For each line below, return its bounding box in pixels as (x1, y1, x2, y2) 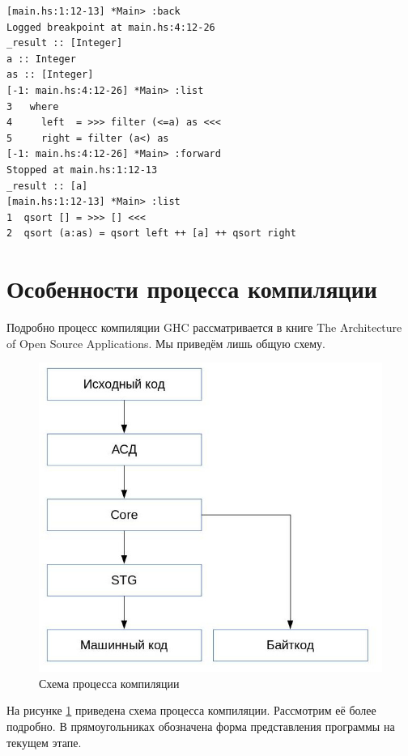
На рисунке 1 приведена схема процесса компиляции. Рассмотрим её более (6, 702, 376, 719)
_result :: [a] (6, 180, 88, 192)
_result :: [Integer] (6, 37, 123, 49)
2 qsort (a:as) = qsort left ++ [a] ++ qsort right (6, 227, 296, 240)
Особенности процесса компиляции (6, 272, 377, 305)
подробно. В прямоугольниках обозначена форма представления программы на (6, 717, 395, 734)
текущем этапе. (6, 733, 82, 750)
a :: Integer (6, 53, 76, 65)
